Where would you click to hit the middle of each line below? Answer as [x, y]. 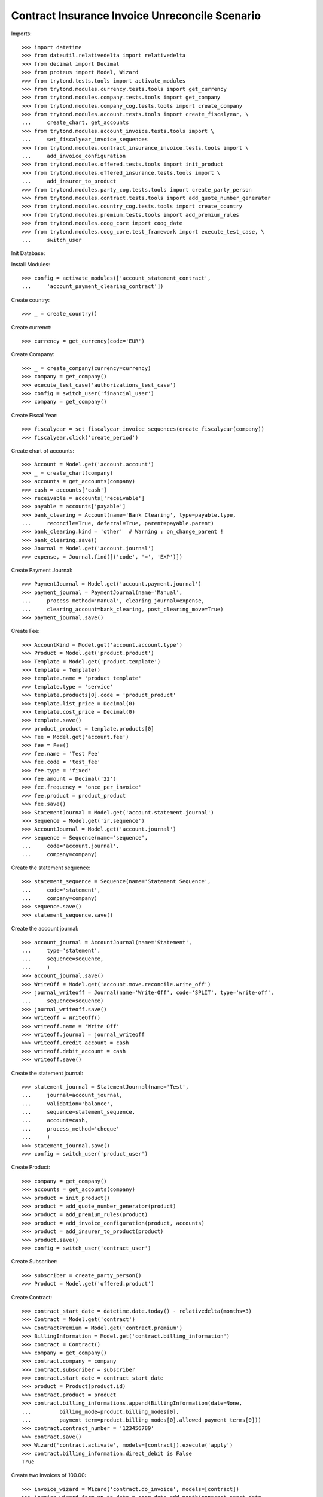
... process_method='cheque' [71, 1128]
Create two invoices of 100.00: [49, 1475]
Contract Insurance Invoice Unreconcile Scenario [136, 16]
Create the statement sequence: [51, 868]
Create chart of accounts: [43, 451]
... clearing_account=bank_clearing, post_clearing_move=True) [123, 609]
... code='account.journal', [71, 846]
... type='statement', [61, 951]
